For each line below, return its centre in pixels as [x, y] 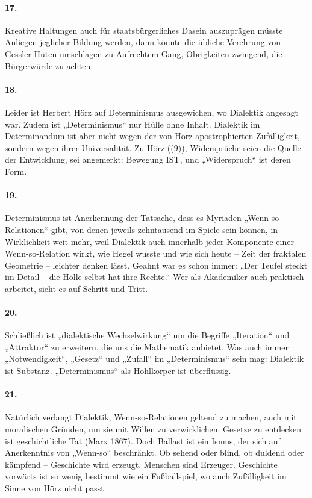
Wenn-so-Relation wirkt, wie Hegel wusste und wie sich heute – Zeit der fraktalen [156, 253]
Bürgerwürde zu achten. [49, 65]
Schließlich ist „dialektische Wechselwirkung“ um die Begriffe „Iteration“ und [147, 335]
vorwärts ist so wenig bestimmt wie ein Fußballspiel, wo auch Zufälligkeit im [146, 476]
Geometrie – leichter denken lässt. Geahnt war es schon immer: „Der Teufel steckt [156, 265]
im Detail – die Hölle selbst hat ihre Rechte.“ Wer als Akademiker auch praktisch [154, 277]
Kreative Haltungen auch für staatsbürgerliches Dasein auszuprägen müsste [144, 30]
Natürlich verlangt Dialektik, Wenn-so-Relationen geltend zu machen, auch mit [151, 417]
